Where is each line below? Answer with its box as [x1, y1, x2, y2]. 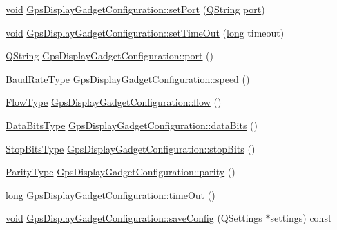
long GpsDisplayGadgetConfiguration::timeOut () [6, 187, 215, 202]
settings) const [270, 211, 332, 225]
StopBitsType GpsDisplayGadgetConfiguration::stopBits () [6, 141, 256, 155]
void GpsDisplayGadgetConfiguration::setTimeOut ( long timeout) [6, 25, 285, 39]
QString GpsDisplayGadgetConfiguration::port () [6, 48, 214, 63]
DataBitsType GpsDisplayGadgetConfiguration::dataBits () [6, 117, 258, 132]
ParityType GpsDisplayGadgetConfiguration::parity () [6, 164, 235, 179]
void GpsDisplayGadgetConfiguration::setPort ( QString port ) [6, 2, 265, 16]
